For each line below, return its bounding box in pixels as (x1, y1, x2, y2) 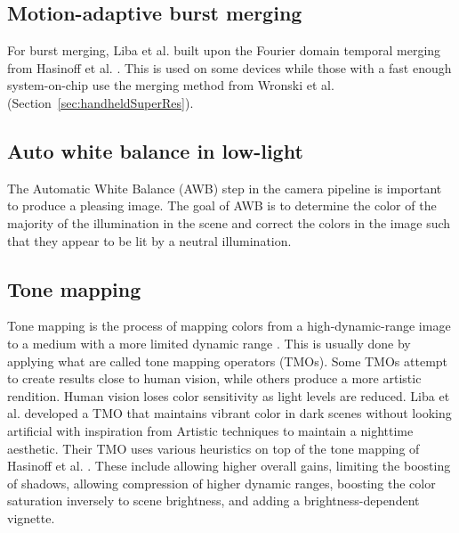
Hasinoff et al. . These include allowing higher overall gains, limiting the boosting (7, 456, 451, 475)
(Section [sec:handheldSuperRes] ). (7, 93, 194, 111)
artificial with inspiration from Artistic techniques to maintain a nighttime (7, 421, 414, 439)
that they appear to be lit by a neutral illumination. (7, 231, 292, 250)
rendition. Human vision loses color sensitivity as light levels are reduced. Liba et (7, 386, 450, 405)
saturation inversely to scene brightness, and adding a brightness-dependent (7, 491, 420, 510)
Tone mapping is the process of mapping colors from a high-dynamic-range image (7, 316, 451, 335)
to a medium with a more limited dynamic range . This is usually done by (7, 333, 411, 352)
